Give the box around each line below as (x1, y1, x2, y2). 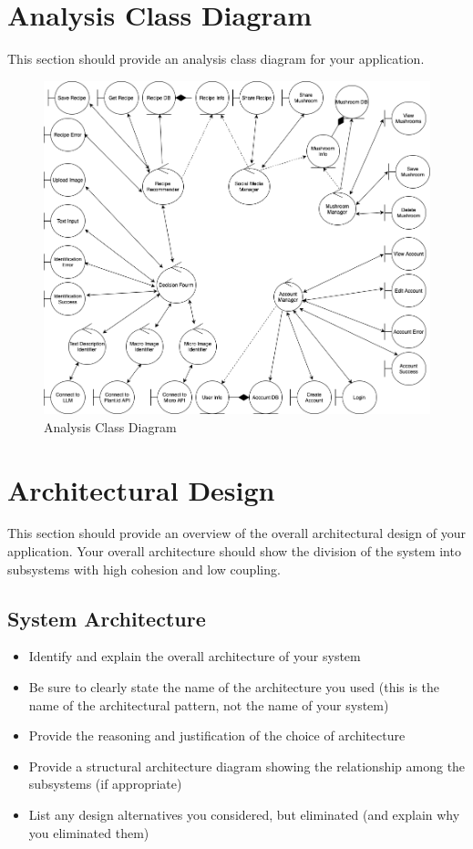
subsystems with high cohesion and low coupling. (7, 559, 281, 578)
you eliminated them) (28, 823, 149, 842)
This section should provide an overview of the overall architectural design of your (7, 523, 466, 543)
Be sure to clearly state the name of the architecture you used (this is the (28, 678, 440, 697)
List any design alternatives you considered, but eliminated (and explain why (28, 805, 460, 823)
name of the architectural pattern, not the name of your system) (28, 695, 389, 714)
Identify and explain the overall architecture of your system (28, 647, 361, 666)
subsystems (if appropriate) (28, 774, 182, 793)
